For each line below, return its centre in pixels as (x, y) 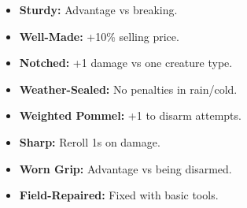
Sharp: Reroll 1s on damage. (90, 141)
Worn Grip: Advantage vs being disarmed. (125, 168)
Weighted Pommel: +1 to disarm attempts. (130, 115)
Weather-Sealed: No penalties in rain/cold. (128, 89)
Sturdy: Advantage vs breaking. (98, 9)
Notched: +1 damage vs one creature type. (126, 63)
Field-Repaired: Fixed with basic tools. (119, 195)
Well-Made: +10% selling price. (99, 36)
